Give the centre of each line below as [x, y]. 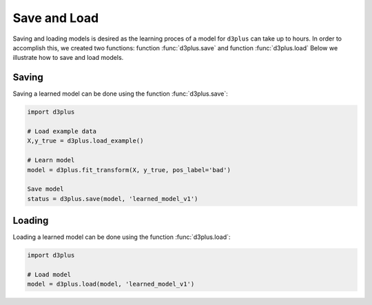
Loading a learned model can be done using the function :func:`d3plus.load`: [122, 237]
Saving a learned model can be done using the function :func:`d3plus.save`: [121, 94]
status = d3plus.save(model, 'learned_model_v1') [113, 199]
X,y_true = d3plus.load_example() [85, 141]
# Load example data [62, 131]
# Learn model [51, 160]
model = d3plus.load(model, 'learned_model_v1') [111, 284]
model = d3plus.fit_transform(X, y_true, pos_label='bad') [129, 170]
